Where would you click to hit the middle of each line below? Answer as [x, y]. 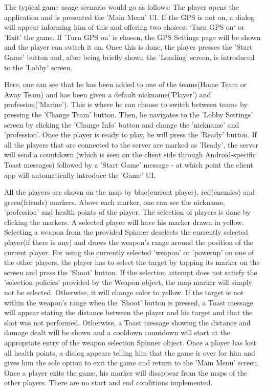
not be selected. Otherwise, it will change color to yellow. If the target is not [124, 292]
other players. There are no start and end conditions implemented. [108, 383]
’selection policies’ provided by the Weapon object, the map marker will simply [128, 282]
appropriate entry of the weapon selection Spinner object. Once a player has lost [130, 342]
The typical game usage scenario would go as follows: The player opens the [122, 7]
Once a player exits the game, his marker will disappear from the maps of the [126, 372]
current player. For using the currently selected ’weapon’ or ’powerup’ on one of [129, 252]
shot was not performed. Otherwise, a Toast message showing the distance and [127, 322]
